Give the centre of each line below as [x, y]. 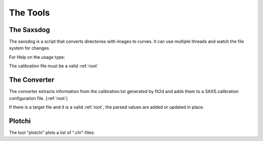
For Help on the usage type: [37, 57]
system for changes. [30, 48]
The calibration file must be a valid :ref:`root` [54, 66]
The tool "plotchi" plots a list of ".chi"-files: [52, 132]
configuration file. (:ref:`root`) [38, 98]
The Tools [29, 13]
